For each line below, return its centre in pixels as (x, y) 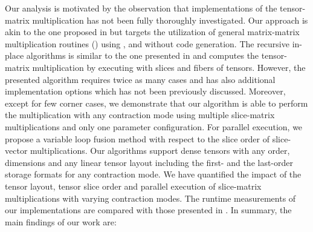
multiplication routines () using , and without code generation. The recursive (147, 43)
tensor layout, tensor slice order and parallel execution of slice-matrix (133, 186)
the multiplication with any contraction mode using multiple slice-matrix (140, 115)
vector (16, 151)
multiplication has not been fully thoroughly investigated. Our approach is (170, 20)
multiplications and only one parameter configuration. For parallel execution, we (154, 126)
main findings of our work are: (61, 221)
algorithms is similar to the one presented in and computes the (143, 55)
